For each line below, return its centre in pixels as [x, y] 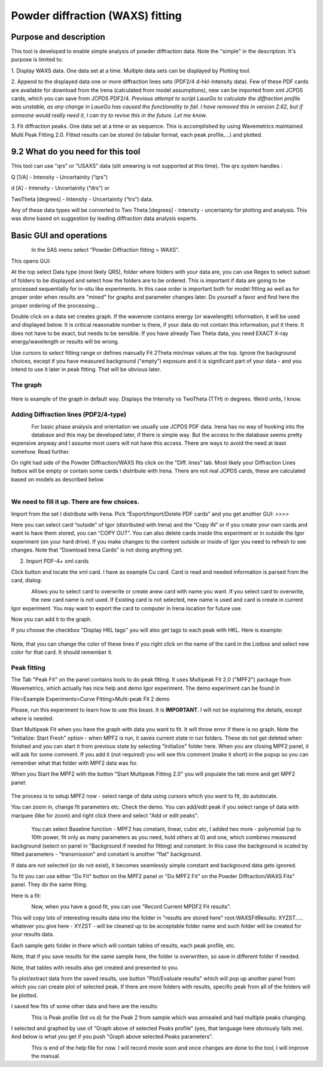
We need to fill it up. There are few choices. [75, 502]
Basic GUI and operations [59, 236]
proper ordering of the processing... [55, 305]
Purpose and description [58, 37]
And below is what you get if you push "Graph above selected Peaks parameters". [112, 1036]
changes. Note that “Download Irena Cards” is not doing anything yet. [97, 550]
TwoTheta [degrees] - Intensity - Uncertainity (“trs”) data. [82, 199]
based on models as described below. [58, 479]
